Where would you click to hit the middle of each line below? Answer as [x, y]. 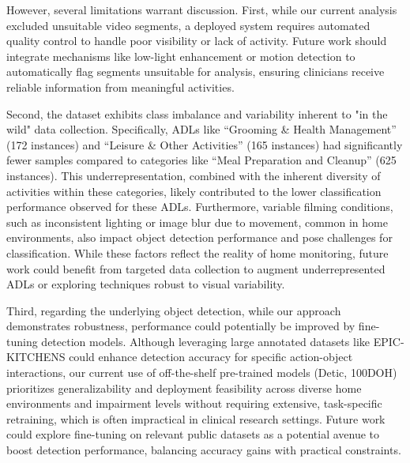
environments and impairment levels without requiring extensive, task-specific [194, 403]
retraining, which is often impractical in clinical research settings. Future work [196, 418]
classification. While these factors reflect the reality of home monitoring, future [197, 252]
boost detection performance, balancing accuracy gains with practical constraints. [204, 450]
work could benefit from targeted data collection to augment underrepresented [196, 268]
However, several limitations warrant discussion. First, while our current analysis [202, 9]
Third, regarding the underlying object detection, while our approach [174, 310]
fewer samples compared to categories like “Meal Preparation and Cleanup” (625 [201, 160]
